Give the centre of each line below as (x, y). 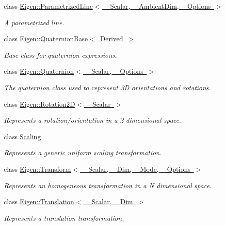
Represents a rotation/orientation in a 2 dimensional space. (93, 120)
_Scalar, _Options (115, 71)
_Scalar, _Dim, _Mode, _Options (137, 169)
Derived (112, 39)
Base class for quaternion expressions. (61, 55)
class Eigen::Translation (39, 202)
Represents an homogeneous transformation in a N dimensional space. (108, 185)
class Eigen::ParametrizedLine (48, 6)
